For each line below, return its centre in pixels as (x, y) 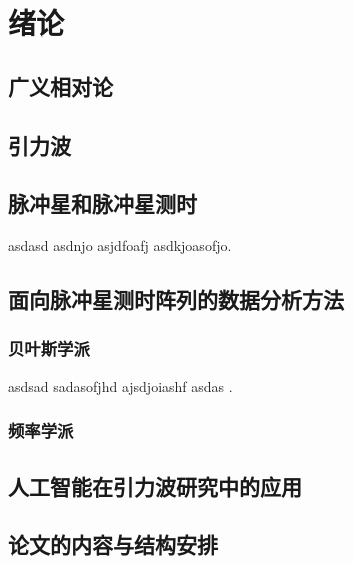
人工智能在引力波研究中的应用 (155, 485)
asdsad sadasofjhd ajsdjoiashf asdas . (120, 385)
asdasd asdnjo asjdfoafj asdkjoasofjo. (120, 245)
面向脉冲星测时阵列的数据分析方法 (176, 299)
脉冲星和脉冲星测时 (102, 203)
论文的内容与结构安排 (113, 544)
